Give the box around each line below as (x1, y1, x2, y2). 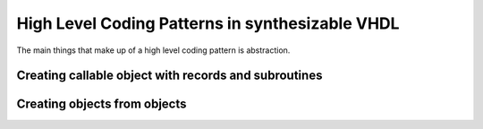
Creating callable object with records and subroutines (16, 68, 323, 83)
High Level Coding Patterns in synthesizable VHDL (16, 13, 400, 33)
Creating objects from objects (16, 97, 187, 112)
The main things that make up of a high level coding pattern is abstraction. (16, 45, 291, 56)
